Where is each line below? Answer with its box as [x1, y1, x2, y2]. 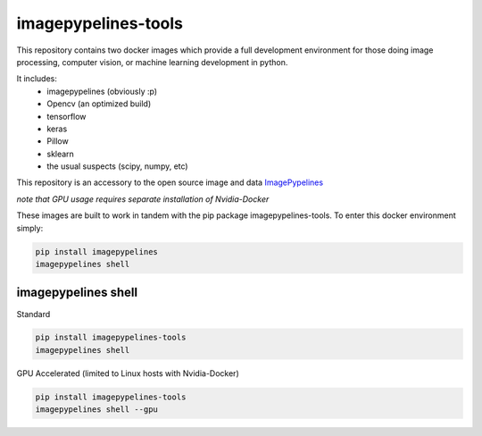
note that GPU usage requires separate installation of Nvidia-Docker [16, 193, 270, 205]
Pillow [46, 136, 69, 147]
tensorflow [46, 111, 87, 122]
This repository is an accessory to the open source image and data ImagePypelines [16, 177, 324, 188]
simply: [16, 222, 44, 233]
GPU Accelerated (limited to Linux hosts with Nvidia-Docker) [16, 367, 240, 379]
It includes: [16, 73, 57, 84]
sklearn [46, 148, 75, 159]
